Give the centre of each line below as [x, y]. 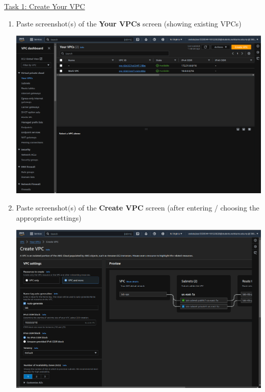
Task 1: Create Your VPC [45, 6]
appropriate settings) [49, 217]
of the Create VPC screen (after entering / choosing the [169, 208]
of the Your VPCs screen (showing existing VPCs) [160, 23]
